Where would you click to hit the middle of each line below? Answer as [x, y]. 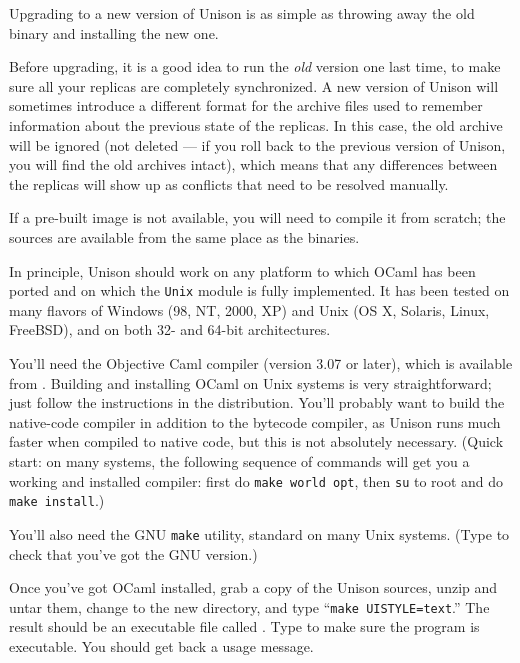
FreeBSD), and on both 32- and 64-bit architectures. [170, 329]
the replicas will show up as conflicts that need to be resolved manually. [229, 183]
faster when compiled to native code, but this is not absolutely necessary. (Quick [256, 441]
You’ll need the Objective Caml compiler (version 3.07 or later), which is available [261, 362]
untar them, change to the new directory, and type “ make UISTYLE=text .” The [249, 606]
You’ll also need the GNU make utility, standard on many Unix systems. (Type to [259, 533]
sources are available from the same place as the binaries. [184, 236]
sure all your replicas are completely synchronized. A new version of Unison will [254, 85]
